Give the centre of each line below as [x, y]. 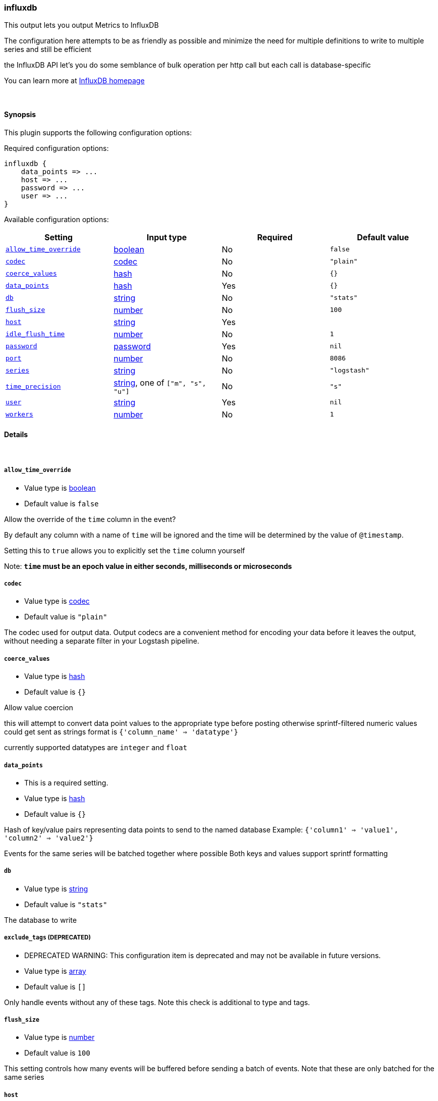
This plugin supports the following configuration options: [98, 132]
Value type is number [59, 1037]
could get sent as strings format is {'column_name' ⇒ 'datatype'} [121, 732]
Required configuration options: [56, 148]
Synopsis [20, 114]
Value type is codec [57, 601]
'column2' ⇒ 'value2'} [49, 838]
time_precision [33, 386]
